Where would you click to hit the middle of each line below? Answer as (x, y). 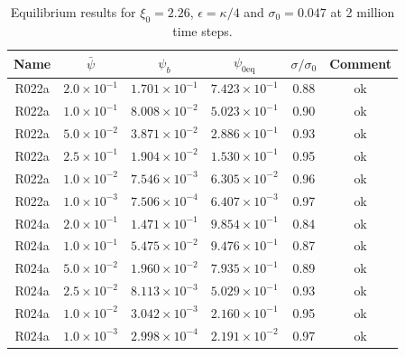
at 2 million (363, 12)
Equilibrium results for (73, 12)
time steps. (202, 30)
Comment (360, 63)
